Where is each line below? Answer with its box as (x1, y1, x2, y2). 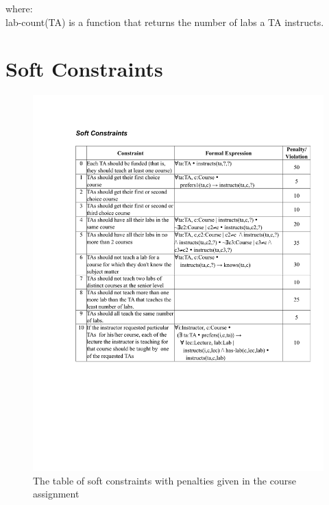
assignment (33, 487, 80, 501)
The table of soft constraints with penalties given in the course (33, 473, 296, 487)
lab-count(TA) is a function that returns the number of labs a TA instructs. (5, 14, 324, 29)
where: (5, 1, 33, 15)
